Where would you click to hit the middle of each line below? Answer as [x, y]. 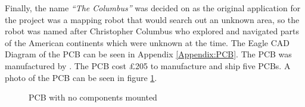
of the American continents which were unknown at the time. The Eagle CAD [147, 42]
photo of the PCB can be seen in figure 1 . [81, 77]
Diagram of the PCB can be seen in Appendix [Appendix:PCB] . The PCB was [148, 54]
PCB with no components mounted [93, 97]
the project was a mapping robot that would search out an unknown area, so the [152, 19]
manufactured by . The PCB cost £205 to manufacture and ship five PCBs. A [148, 65]
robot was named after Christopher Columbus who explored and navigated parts [152, 31]
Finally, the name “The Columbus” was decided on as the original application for [153, 8]
